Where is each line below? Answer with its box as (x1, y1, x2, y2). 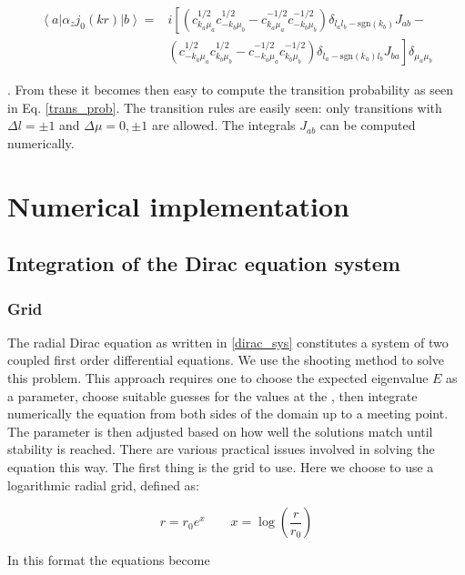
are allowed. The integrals (151, 116, 296, 135)
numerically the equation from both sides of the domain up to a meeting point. (7, 404, 449, 423)
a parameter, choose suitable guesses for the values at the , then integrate (7, 386, 418, 405)
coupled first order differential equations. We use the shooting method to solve (7, 350, 445, 369)
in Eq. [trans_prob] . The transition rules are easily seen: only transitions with (7, 97, 442, 116)
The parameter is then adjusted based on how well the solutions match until (7, 421, 433, 440)
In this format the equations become (7, 550, 210, 570)
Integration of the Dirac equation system (7, 249, 400, 277)
